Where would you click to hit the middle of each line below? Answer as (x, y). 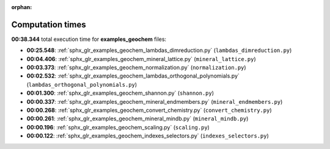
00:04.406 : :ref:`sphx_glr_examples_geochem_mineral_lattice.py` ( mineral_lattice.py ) (141, 59)
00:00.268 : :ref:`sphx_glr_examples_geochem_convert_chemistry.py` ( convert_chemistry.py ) (149, 111)
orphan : (22, 7)
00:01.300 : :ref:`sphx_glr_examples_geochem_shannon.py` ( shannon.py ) (120, 93)
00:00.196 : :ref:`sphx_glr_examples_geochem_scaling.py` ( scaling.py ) (118, 127)
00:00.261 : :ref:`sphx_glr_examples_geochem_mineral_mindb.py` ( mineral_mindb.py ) (137, 118)
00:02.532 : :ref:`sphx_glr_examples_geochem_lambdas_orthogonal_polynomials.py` (133, 76)
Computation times (49, 24)
